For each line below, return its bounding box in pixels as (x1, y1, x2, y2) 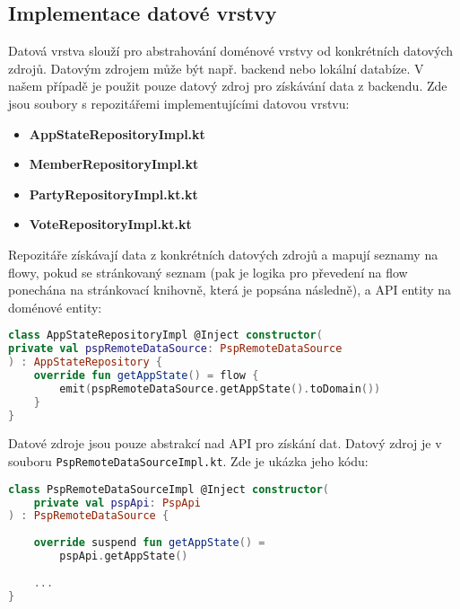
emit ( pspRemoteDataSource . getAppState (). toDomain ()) (59, 382, 381, 395)
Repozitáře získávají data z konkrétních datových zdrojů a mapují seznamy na (8, 244, 438, 263)
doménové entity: (8, 297, 102, 316)
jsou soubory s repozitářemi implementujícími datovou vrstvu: (8, 93, 350, 112)
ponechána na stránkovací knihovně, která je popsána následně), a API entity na (8, 280, 452, 299)
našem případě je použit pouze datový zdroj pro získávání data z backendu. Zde (8, 76, 447, 95)
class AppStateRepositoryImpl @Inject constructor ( (8, 329, 323, 342)
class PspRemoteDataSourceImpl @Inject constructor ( (8, 482, 329, 496)
